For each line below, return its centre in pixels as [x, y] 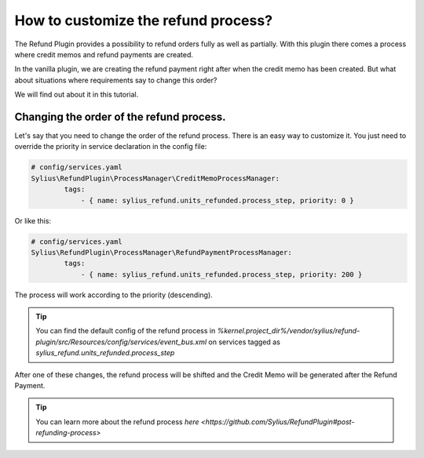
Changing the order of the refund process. [120, 116]
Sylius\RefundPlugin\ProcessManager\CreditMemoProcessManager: [155, 178]
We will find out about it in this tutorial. [77, 95]
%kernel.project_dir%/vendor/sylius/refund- [289, 331]
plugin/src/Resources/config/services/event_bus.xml [121, 342]
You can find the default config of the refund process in [126, 331]
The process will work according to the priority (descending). [114, 295]
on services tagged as [244, 342]
